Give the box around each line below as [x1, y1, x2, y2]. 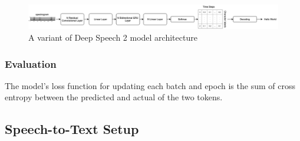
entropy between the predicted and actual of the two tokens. [5, 91, 223, 103]
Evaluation [5, 56, 57, 71]
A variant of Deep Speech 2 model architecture [28, 31, 197, 43]
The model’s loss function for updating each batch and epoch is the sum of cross [5, 79, 295, 91]
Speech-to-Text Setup [5, 120, 139, 138]
